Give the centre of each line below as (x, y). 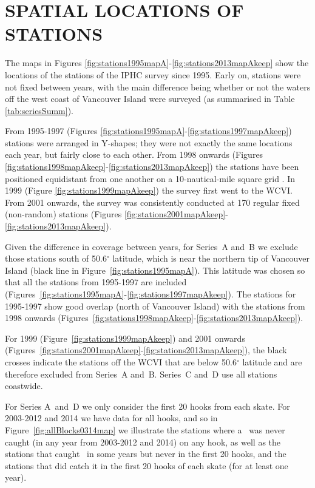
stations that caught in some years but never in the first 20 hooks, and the (146, 454)
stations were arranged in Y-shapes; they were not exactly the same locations (149, 142)
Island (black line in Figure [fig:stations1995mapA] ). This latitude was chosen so (155, 270)
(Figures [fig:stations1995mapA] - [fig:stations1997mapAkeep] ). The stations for (151, 294)
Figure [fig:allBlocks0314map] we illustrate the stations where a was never (145, 429)
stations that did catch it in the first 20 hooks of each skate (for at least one (147, 465)
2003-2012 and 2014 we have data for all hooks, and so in (111, 418)
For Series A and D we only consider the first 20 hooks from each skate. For (147, 406)
